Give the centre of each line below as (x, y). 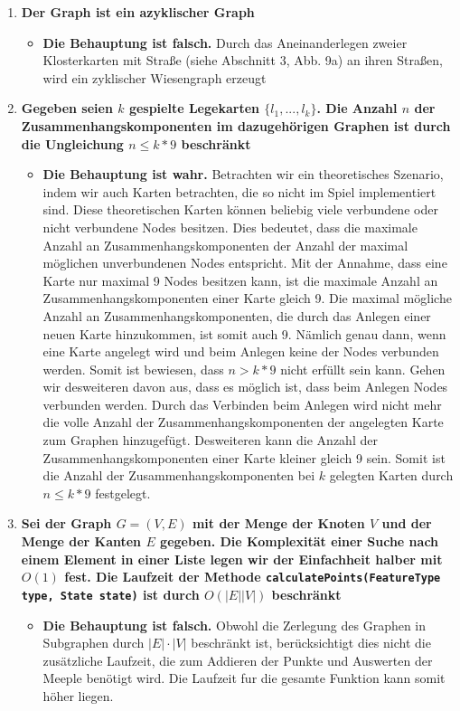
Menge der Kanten (81, 541)
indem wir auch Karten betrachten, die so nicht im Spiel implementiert (239, 191)
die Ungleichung (72, 143)
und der (407, 523)
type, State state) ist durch (110, 594)
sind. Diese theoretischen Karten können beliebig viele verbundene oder (240, 209)
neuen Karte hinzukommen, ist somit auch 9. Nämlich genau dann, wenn (244, 333)
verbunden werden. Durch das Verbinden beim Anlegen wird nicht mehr (242, 404)
